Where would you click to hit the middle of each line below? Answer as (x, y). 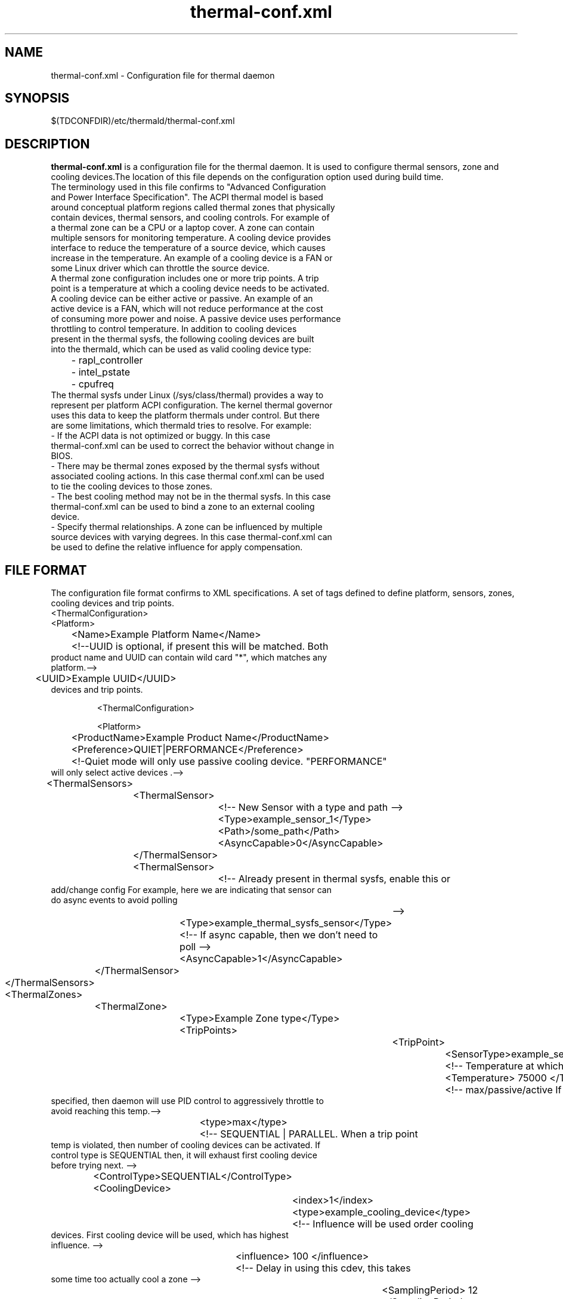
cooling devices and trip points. (112, 603)
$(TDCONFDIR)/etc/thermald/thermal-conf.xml (143, 121)
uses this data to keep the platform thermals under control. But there (185, 416)
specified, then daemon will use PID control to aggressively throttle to (187, 1101)
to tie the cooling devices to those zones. (132, 486)
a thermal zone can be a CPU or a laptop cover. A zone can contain (183, 228)
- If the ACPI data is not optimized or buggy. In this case (161, 436)
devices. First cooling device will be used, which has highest (170, 1235)
